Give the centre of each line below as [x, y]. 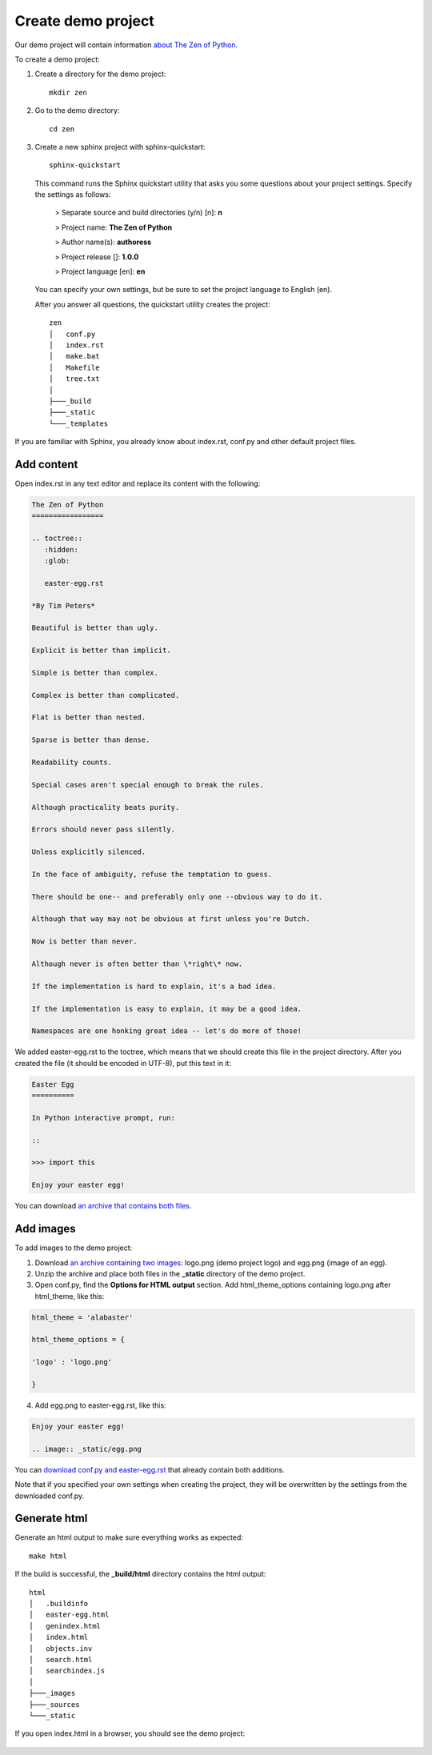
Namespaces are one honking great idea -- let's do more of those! [167, 1031]
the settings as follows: [73, 194]
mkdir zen [68, 92]
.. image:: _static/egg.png [86, 1449]
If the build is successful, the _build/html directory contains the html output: [140, 1574]
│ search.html [61, 1659]
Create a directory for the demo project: [100, 74]
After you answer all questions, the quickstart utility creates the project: [153, 304]
